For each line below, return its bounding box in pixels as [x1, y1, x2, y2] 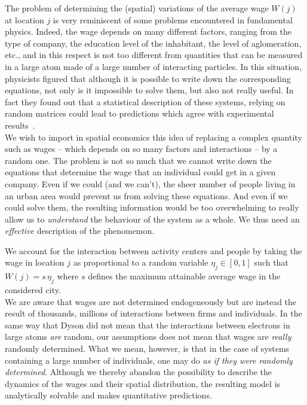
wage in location [5, 256, 65, 269]
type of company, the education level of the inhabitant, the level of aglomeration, [5, 36, 302, 49]
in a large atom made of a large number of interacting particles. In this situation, [5, 60, 302, 72]
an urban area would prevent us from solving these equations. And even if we [5, 189, 288, 202]
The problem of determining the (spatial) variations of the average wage [5, 2, 269, 14]
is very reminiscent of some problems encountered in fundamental [53, 13, 293, 26]
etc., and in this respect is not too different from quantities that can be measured [5, 48, 303, 61]
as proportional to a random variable [73, 256, 208, 269]
